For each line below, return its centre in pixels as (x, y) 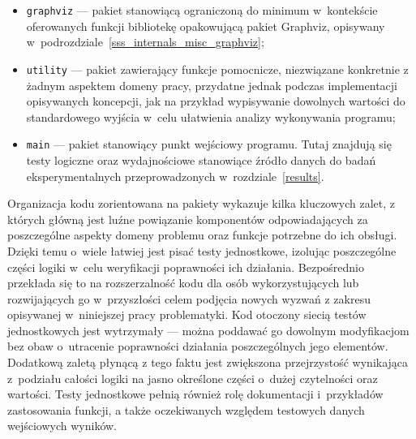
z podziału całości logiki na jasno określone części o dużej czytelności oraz (193, 378)
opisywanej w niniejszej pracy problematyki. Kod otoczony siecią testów (187, 314)
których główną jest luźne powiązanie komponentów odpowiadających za (188, 219)
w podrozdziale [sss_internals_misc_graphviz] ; (145, 42)
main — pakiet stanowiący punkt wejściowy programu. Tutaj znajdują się (209, 144)
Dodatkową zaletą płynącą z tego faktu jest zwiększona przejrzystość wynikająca (208, 362)
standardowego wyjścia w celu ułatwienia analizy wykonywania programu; (211, 116)
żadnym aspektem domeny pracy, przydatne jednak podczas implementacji (212, 85)
